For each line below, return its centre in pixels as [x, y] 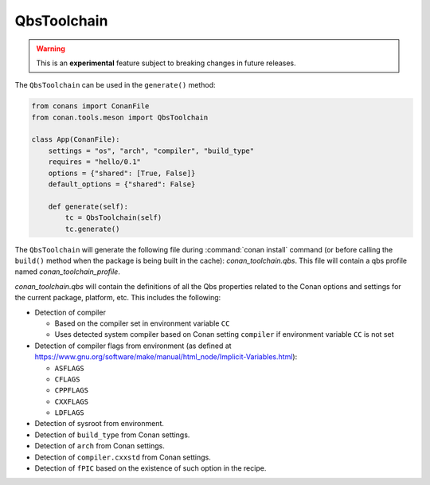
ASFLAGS [70, 368]
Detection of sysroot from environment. [100, 424]
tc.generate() [92, 229]
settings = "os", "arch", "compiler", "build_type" [151, 151]
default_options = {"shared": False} [122, 184]
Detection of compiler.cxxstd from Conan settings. [123, 457]
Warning [51, 49]
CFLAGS [67, 379]
